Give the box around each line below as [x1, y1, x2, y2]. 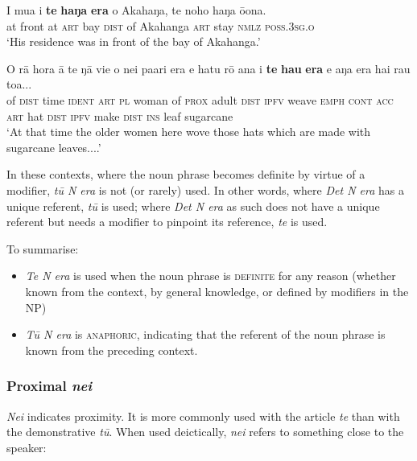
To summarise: [6, 240, 79, 257]
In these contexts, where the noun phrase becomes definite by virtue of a [6, 166, 365, 183]
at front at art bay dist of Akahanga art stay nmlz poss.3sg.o [6, 17, 315, 34]
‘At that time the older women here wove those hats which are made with [6, 123, 371, 140]
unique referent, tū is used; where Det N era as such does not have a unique [6, 197, 380, 214]
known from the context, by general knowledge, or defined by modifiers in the [25, 282, 409, 299]
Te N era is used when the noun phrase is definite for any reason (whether [25, 267, 396, 284]
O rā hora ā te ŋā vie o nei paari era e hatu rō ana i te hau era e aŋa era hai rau [6, 60, 411, 76]
